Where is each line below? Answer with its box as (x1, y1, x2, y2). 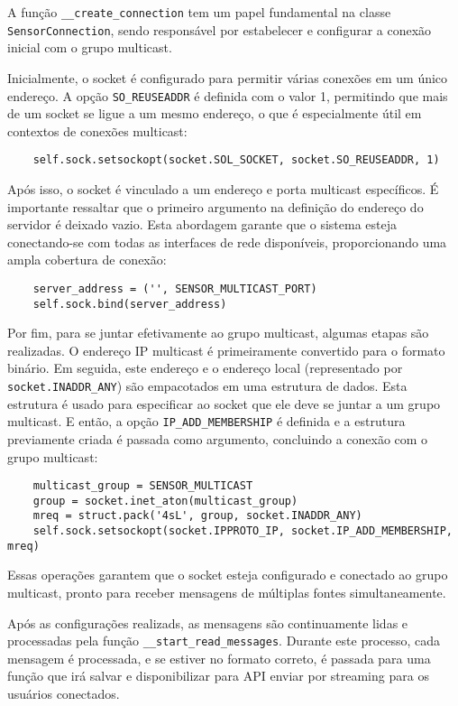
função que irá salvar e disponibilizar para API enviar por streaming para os (7, 666, 429, 685)
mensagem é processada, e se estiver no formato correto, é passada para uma (7, 648, 431, 667)
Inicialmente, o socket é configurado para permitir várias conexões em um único (7, 68, 448, 87)
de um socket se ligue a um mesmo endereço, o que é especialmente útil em (7, 104, 422, 123)
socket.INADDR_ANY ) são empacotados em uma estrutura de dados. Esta (7, 376, 408, 395)
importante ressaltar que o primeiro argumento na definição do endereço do (7, 197, 424, 216)
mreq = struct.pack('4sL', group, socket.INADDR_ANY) (32, 509, 362, 523)
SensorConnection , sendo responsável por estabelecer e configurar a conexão (7, 20, 432, 39)
